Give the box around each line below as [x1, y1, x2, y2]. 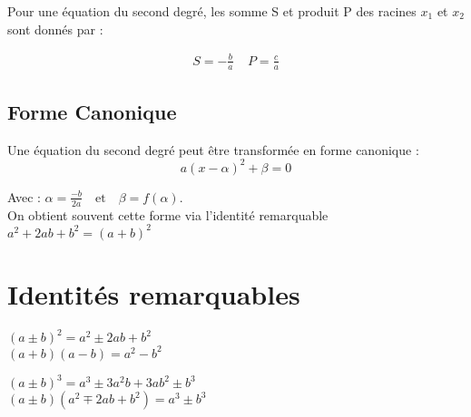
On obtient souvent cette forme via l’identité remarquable [7, 205, 329, 224]
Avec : [7, 187, 41, 206]
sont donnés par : [7, 19, 103, 38]
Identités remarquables [7, 275, 300, 312]
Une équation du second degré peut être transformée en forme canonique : [7, 140, 419, 159]
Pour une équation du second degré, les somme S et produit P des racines [7, 2, 417, 20]
